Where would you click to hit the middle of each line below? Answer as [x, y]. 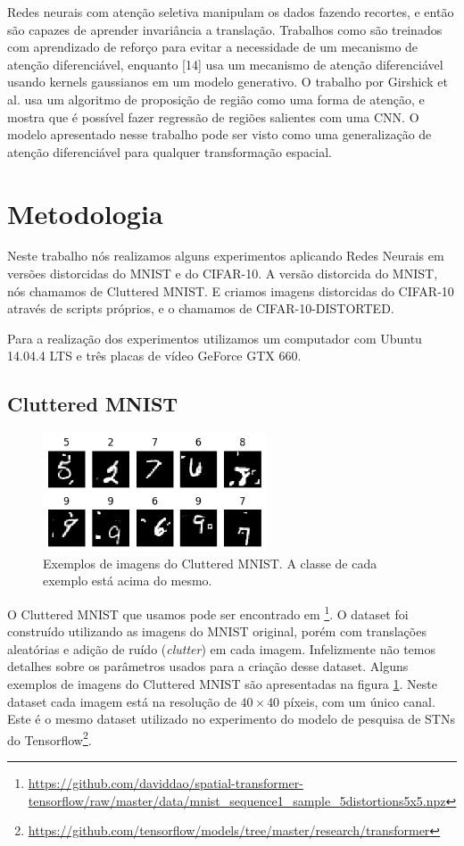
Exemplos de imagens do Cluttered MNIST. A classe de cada [210, 563]
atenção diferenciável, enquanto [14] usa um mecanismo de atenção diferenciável [225, 64]
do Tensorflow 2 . [50, 738]
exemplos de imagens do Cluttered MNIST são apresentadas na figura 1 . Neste [222, 683]
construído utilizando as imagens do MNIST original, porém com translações [217, 631]
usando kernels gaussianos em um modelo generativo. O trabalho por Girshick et [228, 82]
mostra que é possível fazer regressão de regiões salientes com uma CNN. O [213, 116]
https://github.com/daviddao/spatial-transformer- [166, 783]
